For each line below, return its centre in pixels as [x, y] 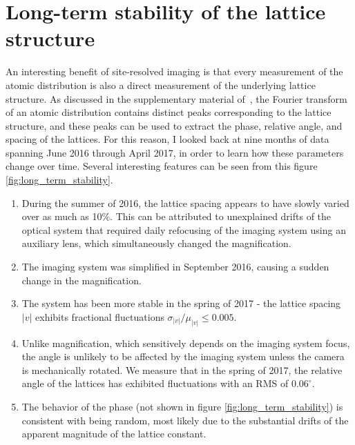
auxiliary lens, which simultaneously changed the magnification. [156, 243]
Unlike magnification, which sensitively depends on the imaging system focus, [186, 343]
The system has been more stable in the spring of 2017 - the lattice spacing [181, 303]
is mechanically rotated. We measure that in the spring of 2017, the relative [182, 369]
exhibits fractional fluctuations [100, 316]
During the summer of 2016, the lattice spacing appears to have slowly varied [185, 202]
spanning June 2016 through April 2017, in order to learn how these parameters [175, 152]
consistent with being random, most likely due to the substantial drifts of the [185, 420]
